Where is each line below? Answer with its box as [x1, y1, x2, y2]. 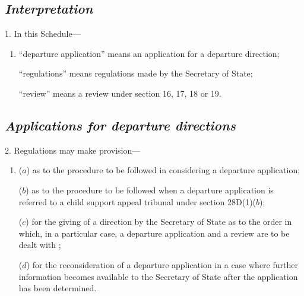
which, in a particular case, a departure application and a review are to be [18, 227, 290, 239]
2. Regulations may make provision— [5, 144, 141, 156]
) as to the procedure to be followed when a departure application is [26, 183, 274, 196]
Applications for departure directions [5, 116, 236, 134]
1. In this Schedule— [5, 27, 81, 40]
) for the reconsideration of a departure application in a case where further [26, 258, 298, 270]
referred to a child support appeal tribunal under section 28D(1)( [18, 195, 256, 208]
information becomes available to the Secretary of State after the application [18, 270, 298, 282]
